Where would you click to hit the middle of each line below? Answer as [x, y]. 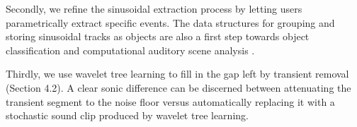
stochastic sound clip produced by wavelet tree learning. [127, 115]
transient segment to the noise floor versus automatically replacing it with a [170, 101]
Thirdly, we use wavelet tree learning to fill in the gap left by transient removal [177, 74]
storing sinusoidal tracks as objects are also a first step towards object [158, 36]
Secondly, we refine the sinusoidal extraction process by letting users [154, 8]
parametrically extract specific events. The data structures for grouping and [170, 22]
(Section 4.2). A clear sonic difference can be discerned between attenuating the [178, 87]
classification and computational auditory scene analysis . [130, 50]
